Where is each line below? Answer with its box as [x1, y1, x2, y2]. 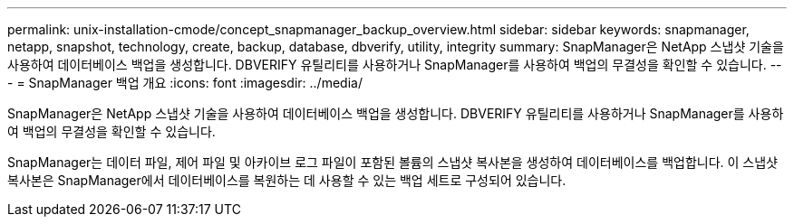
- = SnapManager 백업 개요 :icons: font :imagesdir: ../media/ [7, 75, 363, 90]
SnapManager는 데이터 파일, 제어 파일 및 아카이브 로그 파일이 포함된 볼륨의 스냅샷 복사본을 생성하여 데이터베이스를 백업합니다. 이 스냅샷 [7, 154, 778, 170]
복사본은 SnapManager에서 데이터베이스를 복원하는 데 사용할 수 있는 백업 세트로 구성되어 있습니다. [7, 173, 566, 188]
